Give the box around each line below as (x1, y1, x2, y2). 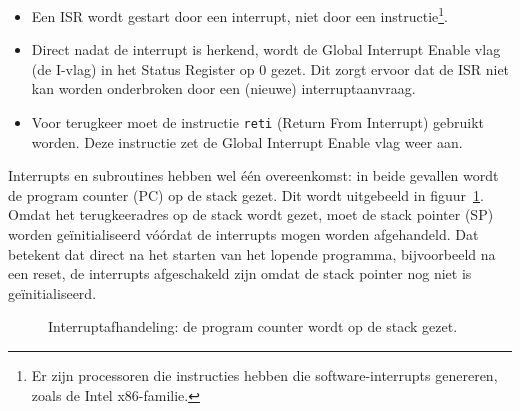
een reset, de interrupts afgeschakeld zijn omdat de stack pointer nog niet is (8, 263, 472, 284)
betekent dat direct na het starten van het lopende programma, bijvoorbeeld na (8, 243, 496, 264)
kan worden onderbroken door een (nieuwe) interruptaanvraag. (31, 78, 416, 99)
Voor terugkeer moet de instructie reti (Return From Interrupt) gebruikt (31, 112, 485, 133)
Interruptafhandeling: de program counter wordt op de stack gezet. (48, 316, 458, 337)
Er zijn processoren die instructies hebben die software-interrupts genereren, (31, 365, 498, 386)
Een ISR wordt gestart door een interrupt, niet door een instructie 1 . (31, 3, 448, 26)
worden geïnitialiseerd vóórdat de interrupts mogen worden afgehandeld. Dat (8, 224, 479, 245)
